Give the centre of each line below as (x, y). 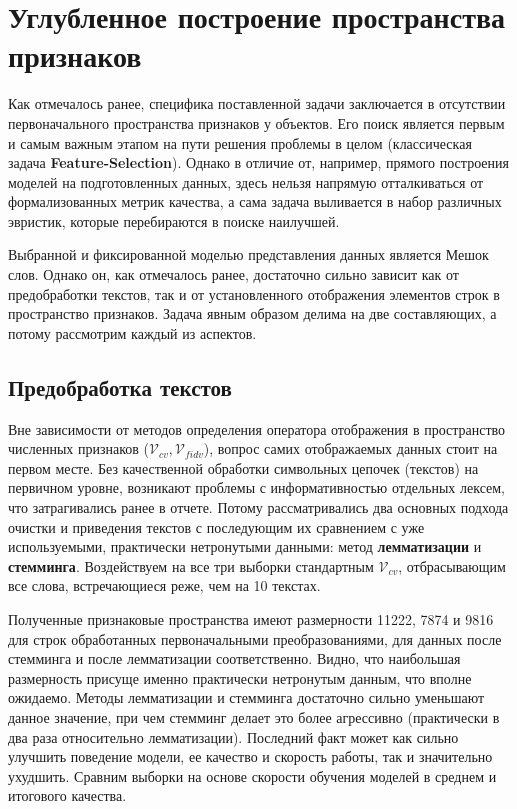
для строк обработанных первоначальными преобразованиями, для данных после (255, 638)
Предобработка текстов (120, 386)
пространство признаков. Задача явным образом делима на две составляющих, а (252, 313)
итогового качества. (67, 795)
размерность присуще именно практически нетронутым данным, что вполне (240, 677)
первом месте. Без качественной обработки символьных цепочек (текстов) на (243, 467)
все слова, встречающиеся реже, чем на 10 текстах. (164, 585)
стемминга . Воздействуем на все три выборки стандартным (191, 565)
